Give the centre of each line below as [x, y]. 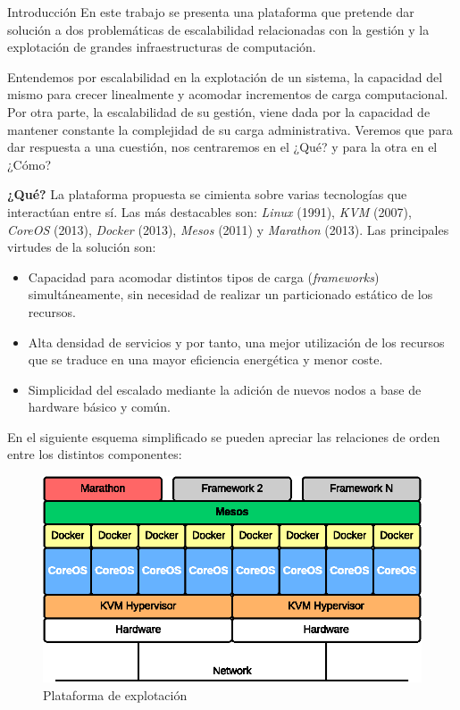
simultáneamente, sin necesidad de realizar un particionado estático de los [230, 294]
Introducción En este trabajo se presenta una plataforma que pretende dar [211, 12]
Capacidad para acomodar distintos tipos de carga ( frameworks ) [204, 276]
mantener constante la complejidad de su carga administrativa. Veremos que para [230, 129]
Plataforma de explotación [115, 694]
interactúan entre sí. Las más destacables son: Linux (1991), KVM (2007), [209, 211]
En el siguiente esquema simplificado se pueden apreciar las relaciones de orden [224, 436]
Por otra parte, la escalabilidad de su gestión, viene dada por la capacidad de [219, 111]
